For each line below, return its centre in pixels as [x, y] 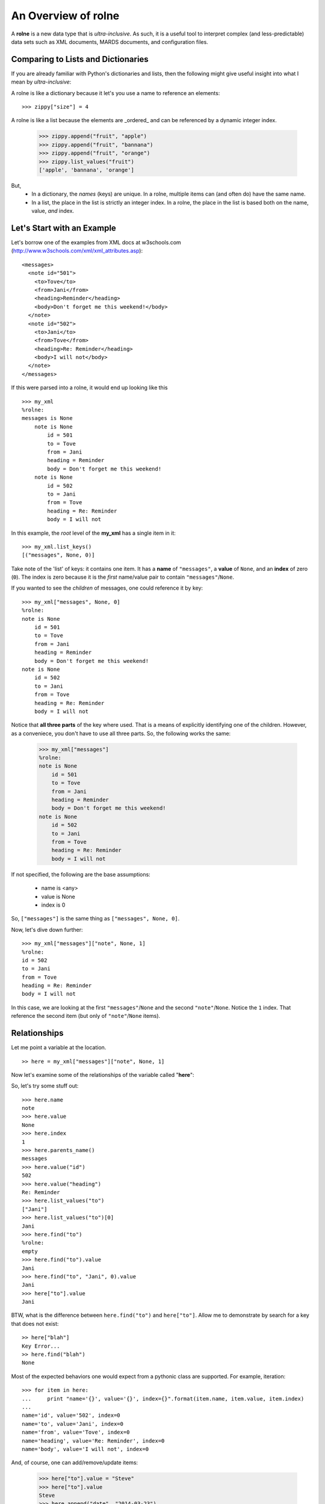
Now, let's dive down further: [47, 929]
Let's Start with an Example [64, 228]
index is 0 [53, 905]
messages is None [47, 418]
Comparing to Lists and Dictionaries [80, 59]
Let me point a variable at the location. [59, 1047]
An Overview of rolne [65, 16]
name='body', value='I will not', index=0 [85, 1449]
